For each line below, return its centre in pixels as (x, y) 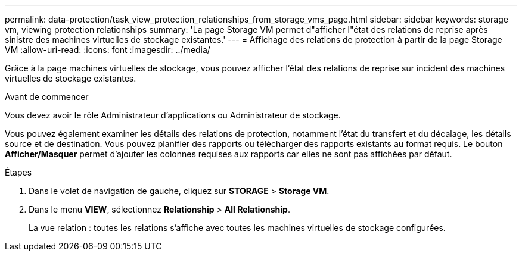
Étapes (18, 172)
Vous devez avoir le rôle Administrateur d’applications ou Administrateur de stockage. (173, 115)
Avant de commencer (47, 97)
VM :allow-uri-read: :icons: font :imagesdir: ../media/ (108, 50)
